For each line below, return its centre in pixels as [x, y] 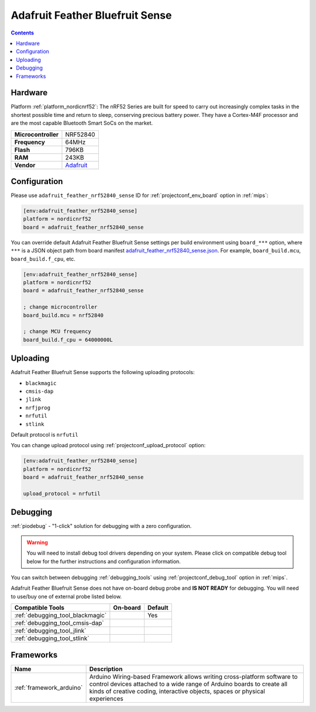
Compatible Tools [39, 608]
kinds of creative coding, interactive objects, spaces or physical [177, 691]
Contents [23, 33]
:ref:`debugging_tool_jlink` [50, 631]
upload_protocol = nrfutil [62, 493]
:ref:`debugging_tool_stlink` [52, 638]
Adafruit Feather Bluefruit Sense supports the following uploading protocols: [103, 372]
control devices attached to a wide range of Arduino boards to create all [188, 684]
